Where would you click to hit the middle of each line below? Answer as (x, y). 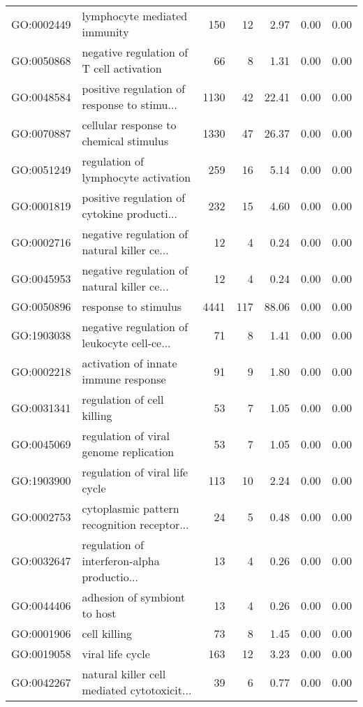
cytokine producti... (129, 213)
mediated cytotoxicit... (137, 690)
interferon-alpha (121, 561)
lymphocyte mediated (135, 16)
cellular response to (129, 125)
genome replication (128, 452)
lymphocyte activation (136, 177)
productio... (110, 577)
